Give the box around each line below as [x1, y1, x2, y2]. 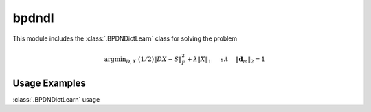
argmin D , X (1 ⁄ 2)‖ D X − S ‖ [104, 55, 182, 65]
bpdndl [12, 10, 54, 25]
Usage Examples [12, 77, 86, 89]
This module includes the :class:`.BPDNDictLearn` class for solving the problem [12, 34, 238, 43]
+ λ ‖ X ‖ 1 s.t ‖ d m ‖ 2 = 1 [186, 55, 266, 65]
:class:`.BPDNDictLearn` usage [12, 95, 100, 103]
